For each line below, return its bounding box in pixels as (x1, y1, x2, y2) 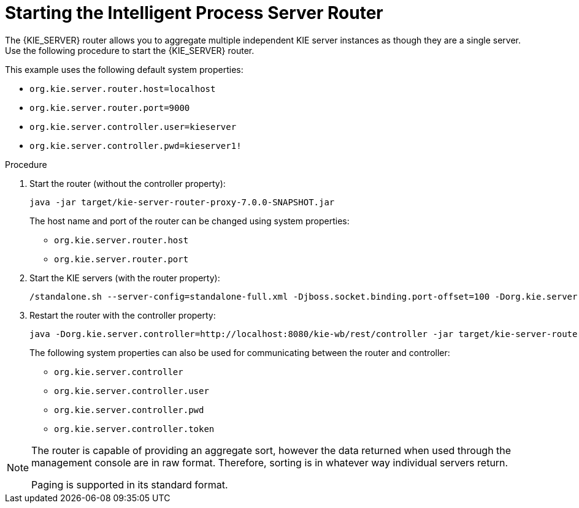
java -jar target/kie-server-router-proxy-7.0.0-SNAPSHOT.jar (29, 197, 335, 207)
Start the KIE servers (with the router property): (29, 272, 220, 283)
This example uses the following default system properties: (5, 64, 243, 75)
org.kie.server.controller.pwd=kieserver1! (29, 140, 242, 151)
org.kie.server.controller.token (54, 423, 215, 434)
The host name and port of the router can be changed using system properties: (29, 215, 350, 226)
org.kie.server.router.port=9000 (29, 102, 190, 113)
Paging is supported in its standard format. (31, 478, 228, 491)
